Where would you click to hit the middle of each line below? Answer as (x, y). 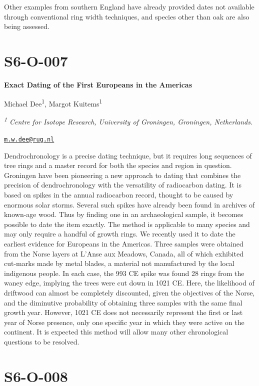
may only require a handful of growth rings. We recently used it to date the (120, 234)
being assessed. (27, 26)
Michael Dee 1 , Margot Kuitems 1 (53, 102)
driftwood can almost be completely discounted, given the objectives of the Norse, (129, 292)
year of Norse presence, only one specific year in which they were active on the (124, 322)
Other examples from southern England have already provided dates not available (129, 6)
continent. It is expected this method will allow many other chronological (116, 332)
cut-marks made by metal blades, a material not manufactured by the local (119, 263)
